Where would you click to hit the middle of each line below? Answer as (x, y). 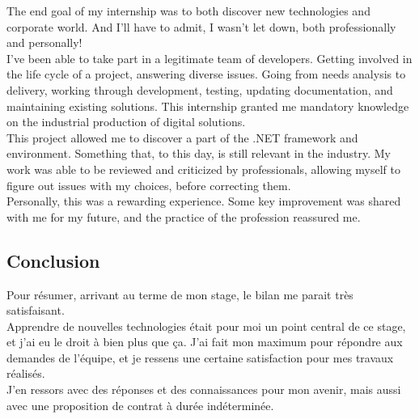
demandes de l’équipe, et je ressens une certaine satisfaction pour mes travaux (200, 357)
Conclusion (53, 260)
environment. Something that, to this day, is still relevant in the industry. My (199, 153)
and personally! (44, 42)
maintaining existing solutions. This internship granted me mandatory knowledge (208, 106)
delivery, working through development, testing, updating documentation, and (200, 89)
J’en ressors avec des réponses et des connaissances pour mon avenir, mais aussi (204, 389)
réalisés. (26, 373)
